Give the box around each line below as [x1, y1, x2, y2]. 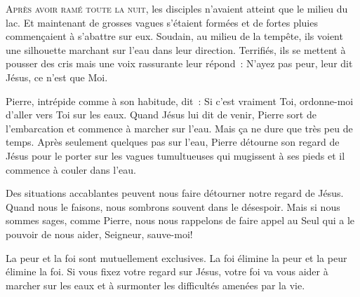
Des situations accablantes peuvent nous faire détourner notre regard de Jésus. [6, 186, 344, 200]
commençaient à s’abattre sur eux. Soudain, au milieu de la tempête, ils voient [6, 29, 343, 43]
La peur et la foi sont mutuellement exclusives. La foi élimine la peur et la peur [6, 250, 347, 265]
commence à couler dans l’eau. [6, 162, 136, 177]
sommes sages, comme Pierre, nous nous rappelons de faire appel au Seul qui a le [6, 213, 355, 228]
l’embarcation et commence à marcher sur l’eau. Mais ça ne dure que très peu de [6, 120, 353, 135]
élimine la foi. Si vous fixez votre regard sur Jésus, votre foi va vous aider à [6, 264, 328, 279]
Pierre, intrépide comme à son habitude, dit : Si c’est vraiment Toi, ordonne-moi [6, 93, 354, 108]
